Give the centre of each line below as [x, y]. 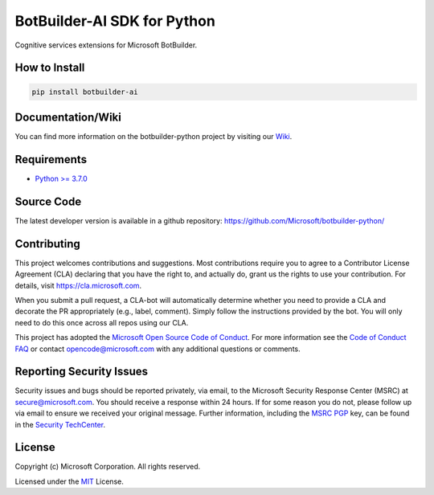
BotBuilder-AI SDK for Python [115, 21]
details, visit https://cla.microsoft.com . [78, 285]
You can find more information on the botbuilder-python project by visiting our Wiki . [154, 137]
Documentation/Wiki [68, 117]
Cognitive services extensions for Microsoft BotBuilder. [106, 45]
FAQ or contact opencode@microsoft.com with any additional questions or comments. [158, 349]
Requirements [51, 160]
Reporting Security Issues [82, 372]
